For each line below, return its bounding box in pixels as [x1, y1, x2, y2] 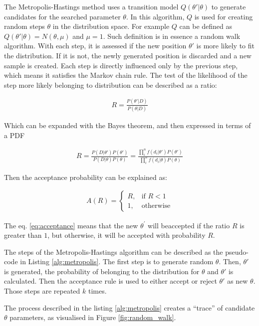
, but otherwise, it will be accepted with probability [47, 230, 206, 240]
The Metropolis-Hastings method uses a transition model [4, 1, 179, 11]
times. [88, 286, 107, 296]
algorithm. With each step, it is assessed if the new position [4, 40, 187, 51]
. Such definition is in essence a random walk [103, 30, 241, 41]
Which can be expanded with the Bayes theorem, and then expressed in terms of [4, 120, 251, 130]
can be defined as [179, 21, 233, 31]
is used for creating [194, 11, 253, 21]
